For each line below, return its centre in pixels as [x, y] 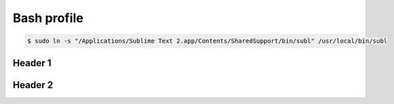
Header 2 [33, 85]
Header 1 [32, 63]
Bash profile [48, 18]
